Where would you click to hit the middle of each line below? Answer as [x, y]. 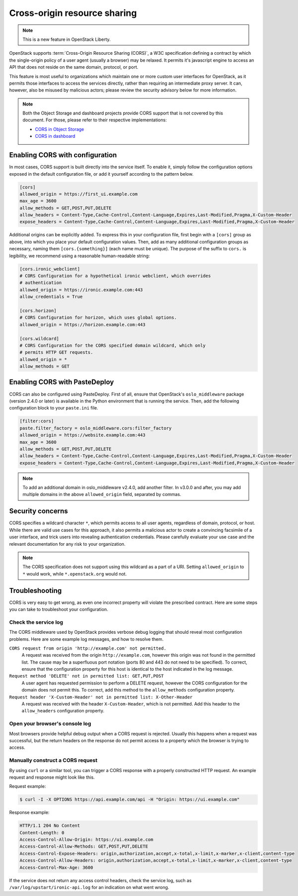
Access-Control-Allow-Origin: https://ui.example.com [86, 840]
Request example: [28, 787]
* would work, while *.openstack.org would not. [74, 574]
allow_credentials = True [51, 297]
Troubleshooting [36, 590]
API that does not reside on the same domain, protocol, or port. [74, 67]
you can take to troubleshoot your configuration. [59, 609]
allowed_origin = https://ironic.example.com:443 [81, 290]
